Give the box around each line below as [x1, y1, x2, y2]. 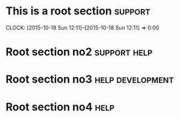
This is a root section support [5, 4, 151, 18]
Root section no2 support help [5, 45, 153, 59]
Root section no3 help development [5, 73, 174, 86]
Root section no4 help [5, 100, 115, 113]
